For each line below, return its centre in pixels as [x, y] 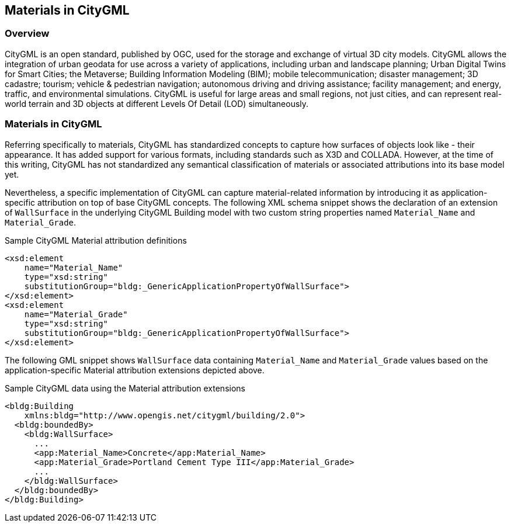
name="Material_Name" [74, 267]
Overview [27, 34]
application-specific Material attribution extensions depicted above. [135, 370]
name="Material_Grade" [76, 314]
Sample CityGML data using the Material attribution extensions [125, 388]
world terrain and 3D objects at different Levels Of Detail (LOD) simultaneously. [157, 103]
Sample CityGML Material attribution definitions [96, 240]
